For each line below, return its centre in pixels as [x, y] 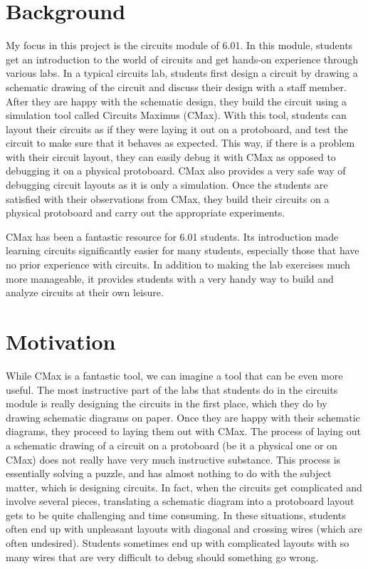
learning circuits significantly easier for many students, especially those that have [183, 250]
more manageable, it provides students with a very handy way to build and [170, 278]
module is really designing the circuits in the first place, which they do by [167, 403]
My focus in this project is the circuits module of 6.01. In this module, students [179, 45]
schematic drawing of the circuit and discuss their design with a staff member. [176, 87]
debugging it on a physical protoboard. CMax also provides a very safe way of [176, 171]
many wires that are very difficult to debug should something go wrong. [162, 557]
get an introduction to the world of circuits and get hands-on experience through [182, 59]
